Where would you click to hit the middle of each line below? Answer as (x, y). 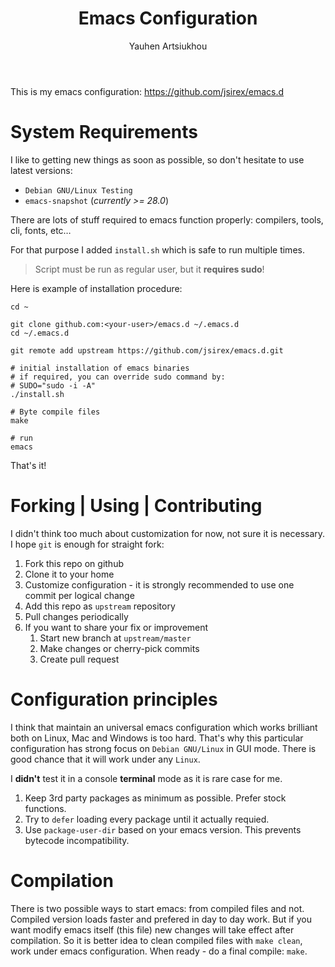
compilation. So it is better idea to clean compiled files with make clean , (156, 940)
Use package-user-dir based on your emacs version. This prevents (163, 829)
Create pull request (79, 659)
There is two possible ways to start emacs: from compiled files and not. (157, 908)
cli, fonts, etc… (41, 230)
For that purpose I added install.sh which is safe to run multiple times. (157, 249)
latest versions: (41, 170)
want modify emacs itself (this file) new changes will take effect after (152, 929)
